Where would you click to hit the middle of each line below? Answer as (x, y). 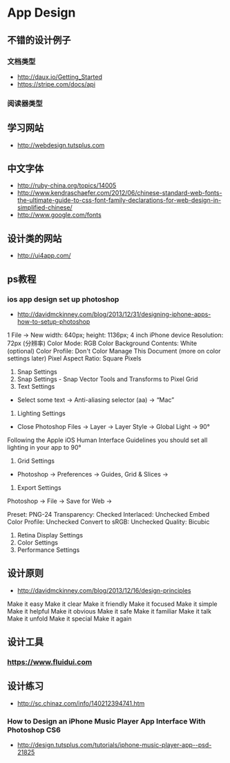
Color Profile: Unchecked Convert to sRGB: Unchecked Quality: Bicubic (108, 522)
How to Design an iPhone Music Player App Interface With (106, 721)
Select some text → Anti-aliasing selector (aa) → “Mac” (96, 400)
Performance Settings (48, 550)
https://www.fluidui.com (50, 662)
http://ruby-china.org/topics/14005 (67, 185)
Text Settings (36, 386)
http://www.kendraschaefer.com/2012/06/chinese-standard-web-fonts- (119, 193)
